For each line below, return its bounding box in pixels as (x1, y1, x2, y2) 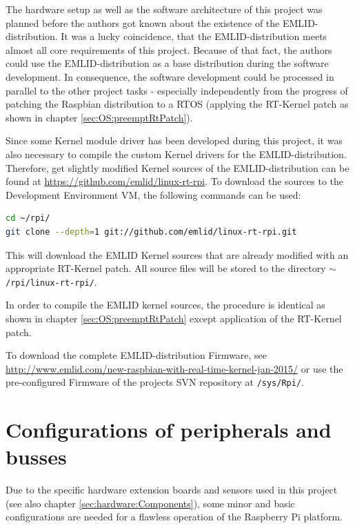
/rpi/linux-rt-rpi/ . (6, 274, 97, 289)
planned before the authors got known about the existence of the (6, 15, 280, 30)
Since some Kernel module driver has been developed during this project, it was (6, 133, 343, 148)
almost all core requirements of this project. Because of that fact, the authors (6, 42, 332, 57)
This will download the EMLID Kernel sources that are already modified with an (6, 247, 349, 262)
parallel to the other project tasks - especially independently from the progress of (6, 83, 348, 97)
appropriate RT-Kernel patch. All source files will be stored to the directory (6, 261, 326, 275)
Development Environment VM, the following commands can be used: (6, 187, 301, 202)
